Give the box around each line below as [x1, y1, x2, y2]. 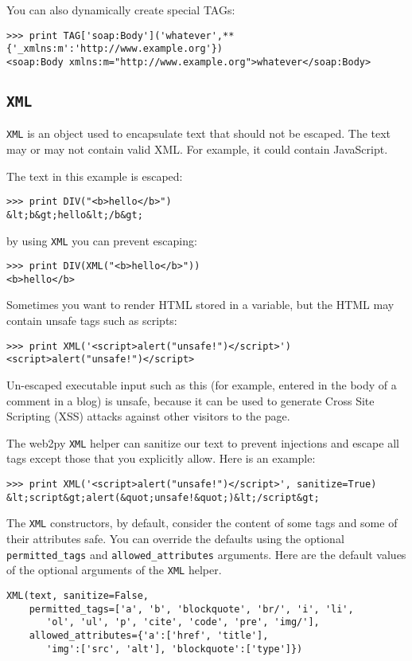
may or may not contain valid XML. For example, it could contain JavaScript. [6, 141, 388, 157]
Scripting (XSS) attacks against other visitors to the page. [6, 408, 290, 424]
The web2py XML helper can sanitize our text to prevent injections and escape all [6, 434, 399, 451]
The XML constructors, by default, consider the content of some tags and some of [6, 514, 398, 531]
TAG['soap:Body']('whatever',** [63, 29, 235, 41]
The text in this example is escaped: [6, 167, 183, 184]
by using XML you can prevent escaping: [6, 232, 197, 248]
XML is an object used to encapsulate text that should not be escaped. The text [6, 125, 391, 142]
